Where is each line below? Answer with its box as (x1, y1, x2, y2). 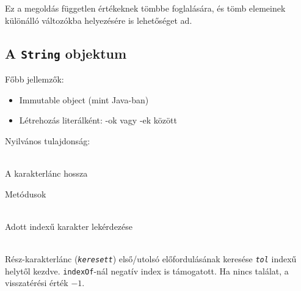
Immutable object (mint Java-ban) (19, 93, 149, 106)
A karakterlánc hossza (5, 166, 88, 179)
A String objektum (5, 43, 127, 62)
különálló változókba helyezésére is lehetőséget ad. (5, 13, 192, 26)
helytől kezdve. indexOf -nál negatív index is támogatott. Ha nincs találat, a (5, 264, 289, 277)
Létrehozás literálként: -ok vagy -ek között (19, 114, 177, 127)
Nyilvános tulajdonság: (5, 134, 90, 147)
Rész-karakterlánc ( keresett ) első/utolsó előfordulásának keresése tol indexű (5, 252, 297, 265)
